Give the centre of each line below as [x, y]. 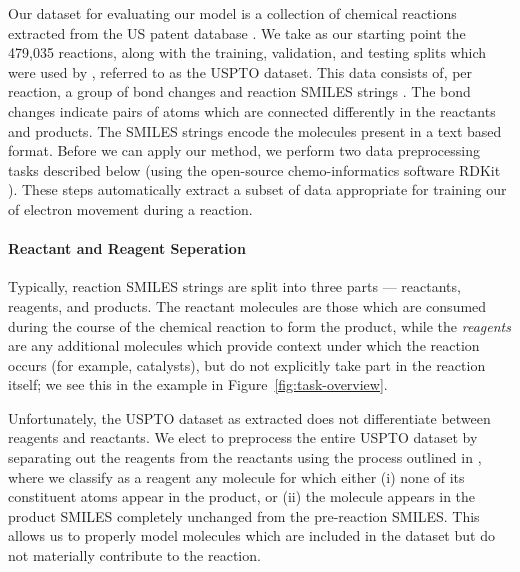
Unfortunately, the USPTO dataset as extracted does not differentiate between [249, 417]
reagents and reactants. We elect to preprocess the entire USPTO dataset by [243, 437]
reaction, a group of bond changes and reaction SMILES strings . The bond [239, 91]
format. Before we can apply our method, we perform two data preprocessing [244, 150]
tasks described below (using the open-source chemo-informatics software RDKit [254, 169]
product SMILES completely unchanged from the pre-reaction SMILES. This [244, 515]
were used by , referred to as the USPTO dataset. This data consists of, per [240, 71]
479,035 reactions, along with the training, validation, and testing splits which [247, 52]
